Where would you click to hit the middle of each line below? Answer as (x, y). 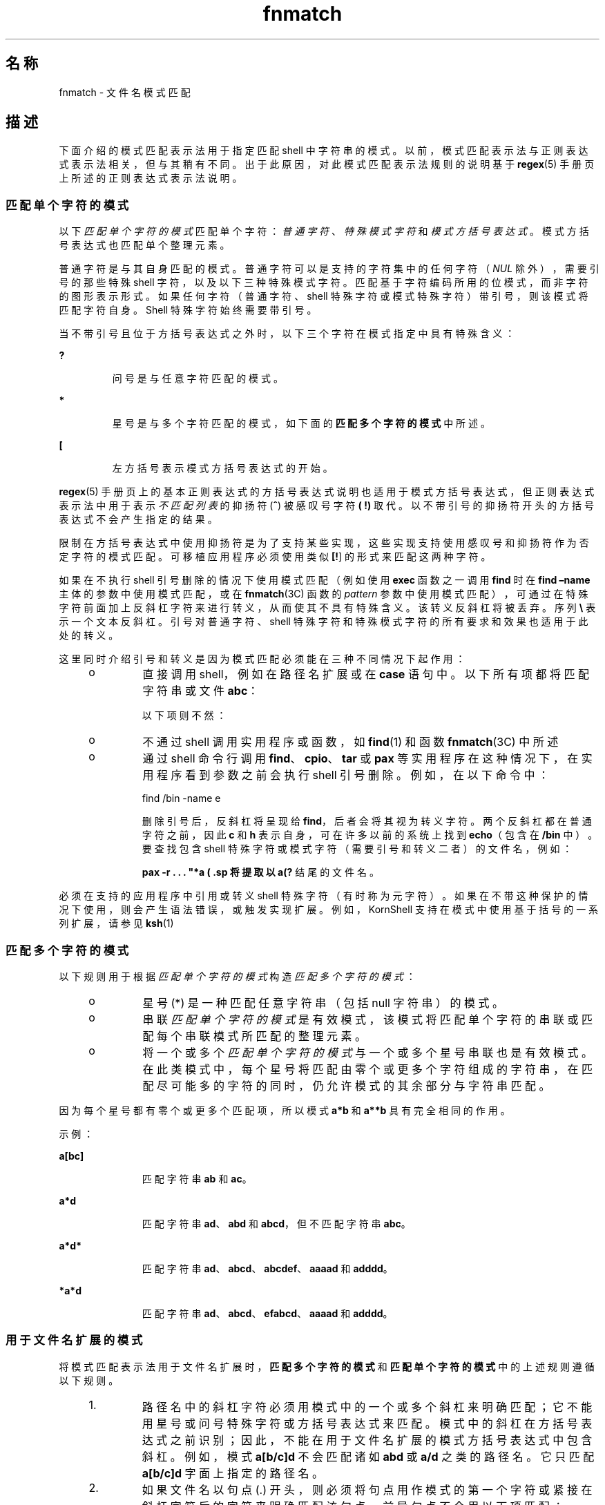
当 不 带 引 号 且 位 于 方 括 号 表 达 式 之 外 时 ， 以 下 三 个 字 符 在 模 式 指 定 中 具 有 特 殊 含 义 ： (287, 334)
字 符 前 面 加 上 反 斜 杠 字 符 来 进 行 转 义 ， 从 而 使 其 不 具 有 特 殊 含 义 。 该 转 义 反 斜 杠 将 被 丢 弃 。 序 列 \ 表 (327, 608)
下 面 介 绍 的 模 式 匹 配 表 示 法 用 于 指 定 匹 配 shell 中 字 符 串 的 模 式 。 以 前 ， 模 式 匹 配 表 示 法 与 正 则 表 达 (324, 151)
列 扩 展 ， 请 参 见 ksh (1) (116, 923)
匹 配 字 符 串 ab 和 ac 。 (197, 1178)
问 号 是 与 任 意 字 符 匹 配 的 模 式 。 (198, 378)
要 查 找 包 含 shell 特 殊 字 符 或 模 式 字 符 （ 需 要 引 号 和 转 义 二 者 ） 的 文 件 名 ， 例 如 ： (357, 849)
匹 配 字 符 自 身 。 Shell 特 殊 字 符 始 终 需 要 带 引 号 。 (188, 310)
